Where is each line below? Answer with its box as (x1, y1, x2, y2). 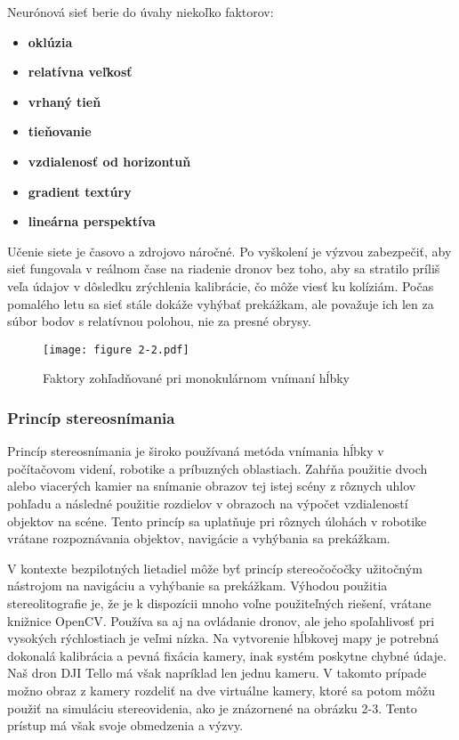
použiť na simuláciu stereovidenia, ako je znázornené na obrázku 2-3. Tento (7, 698, 417, 717)
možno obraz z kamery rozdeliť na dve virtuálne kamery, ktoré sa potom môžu (7, 680, 435, 699)
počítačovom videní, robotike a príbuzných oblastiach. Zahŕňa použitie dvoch (7, 459, 428, 477)
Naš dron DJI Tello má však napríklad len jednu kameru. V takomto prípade (7, 663, 427, 682)
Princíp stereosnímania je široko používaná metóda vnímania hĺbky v (7, 442, 384, 460)
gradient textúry (28, 182, 132, 200)
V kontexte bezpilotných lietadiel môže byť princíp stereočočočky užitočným (7, 558, 423, 577)
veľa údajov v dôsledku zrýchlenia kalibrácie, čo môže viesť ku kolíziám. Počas (7, 276, 434, 295)
